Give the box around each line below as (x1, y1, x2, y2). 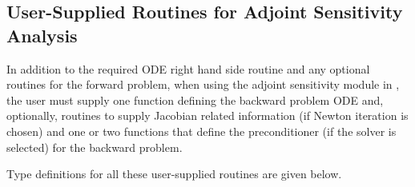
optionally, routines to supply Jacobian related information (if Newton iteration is (6, 107, 409, 124)
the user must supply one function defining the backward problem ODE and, (6, 91, 384, 108)
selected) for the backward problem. (6, 138, 183, 155)
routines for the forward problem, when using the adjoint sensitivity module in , (6, 76, 400, 93)
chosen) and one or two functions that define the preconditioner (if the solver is (6, 122, 397, 139)
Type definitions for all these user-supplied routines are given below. (6, 165, 342, 182)
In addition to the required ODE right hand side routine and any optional (6, 60, 370, 77)
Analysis (6, 22, 78, 47)
